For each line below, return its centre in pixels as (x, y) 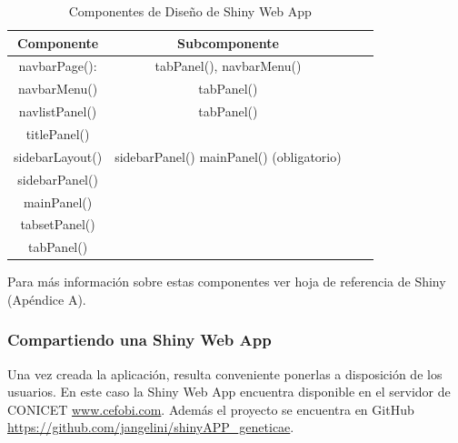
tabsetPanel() (58, 224)
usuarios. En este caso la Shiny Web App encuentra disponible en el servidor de (229, 392)
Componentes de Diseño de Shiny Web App (190, 11)
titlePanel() (58, 133)
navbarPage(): (58, 66)
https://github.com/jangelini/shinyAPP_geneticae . (151, 427)
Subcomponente (228, 42)
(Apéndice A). (47, 299)
